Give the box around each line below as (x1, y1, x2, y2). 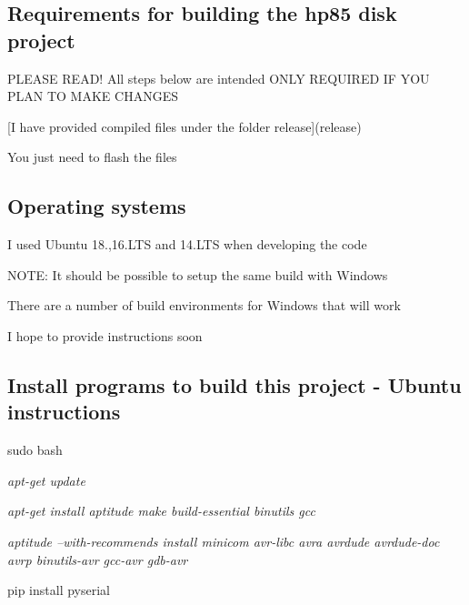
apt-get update (7, 470, 85, 489)
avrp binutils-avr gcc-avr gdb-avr (7, 550, 188, 569)
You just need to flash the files (7, 147, 177, 166)
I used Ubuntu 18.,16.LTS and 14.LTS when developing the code (7, 235, 367, 254)
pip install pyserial (7, 580, 110, 600)
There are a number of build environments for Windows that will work (7, 296, 401, 315)
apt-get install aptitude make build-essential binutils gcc (7, 501, 315, 520)
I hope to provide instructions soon (7, 326, 203, 345)
